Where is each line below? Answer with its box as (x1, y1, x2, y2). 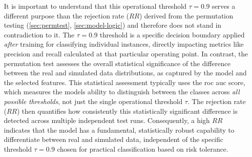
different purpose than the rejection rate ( (4, 10, 129, 20)
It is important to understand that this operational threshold (4, 1, 187, 11)
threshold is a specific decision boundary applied (100, 29, 245, 39)
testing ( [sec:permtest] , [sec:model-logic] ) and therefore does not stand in (4, 20, 222, 30)
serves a (211, 1, 235, 11)
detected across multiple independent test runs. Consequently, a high (4, 115, 210, 125)
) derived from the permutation (139, 10, 233, 20)
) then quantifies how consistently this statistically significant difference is (17, 105, 238, 116)
